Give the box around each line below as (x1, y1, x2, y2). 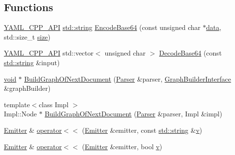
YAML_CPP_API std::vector (4, 48, 94, 58)
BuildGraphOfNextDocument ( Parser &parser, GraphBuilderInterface (24, 73, 231, 84)
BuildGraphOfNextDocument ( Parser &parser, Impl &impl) (44, 109, 222, 119)
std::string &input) (4, 57, 60, 67)
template (4, 99, 30, 109)
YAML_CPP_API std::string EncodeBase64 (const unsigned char (4, 22, 201, 32)
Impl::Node (4, 109, 37, 119)
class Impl (39, 99, 69, 109)
